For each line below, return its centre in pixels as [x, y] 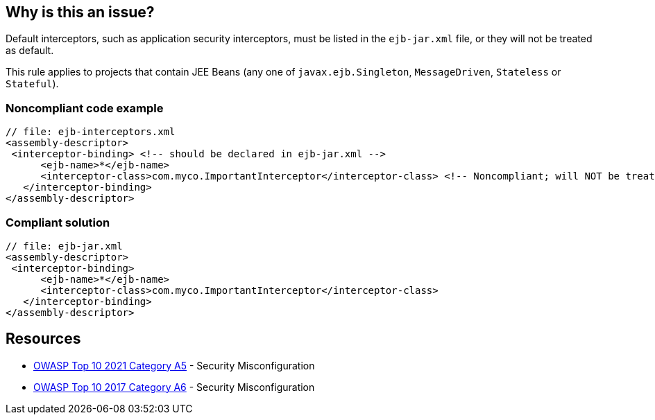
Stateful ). [32, 84]
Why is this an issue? [80, 12]
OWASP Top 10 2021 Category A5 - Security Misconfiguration [174, 365]
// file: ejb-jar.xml [64, 246]
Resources [43, 339]
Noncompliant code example [85, 108]
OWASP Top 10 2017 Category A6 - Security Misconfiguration [174, 387]
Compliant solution [58, 222]
